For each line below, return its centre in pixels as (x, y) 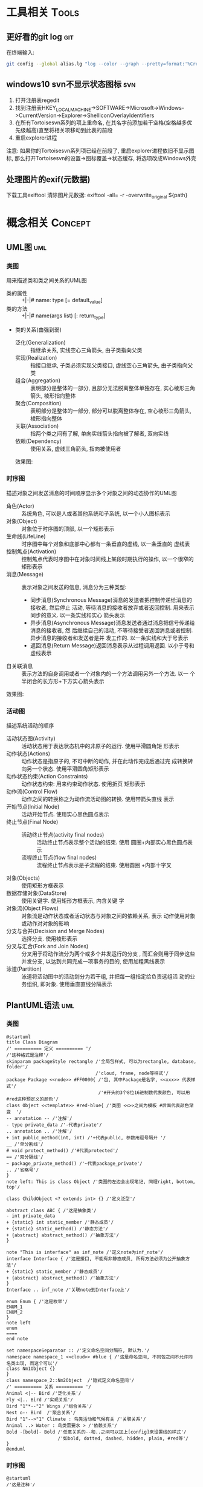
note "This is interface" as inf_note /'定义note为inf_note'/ (85, 1252)
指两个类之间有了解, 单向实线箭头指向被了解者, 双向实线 (99, 433)
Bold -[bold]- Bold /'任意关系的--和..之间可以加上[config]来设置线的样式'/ (96, 1432)
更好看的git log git (40, 37)
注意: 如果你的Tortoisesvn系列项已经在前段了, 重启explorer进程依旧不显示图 (100, 151)
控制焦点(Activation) (31, 551)
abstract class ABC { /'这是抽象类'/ (51, 1210)
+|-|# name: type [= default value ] (62, 301)
